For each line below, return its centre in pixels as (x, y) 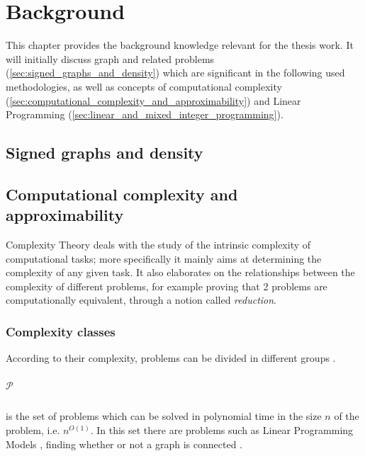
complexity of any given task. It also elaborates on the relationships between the (180, 272)
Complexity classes (61, 331)
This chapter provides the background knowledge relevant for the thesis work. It (180, 45)
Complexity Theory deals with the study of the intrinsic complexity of (158, 245)
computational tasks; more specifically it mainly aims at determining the (164, 258)
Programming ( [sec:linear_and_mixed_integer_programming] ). (145, 114)
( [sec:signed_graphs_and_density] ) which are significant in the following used (175, 73)
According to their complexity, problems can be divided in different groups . (171, 358)
